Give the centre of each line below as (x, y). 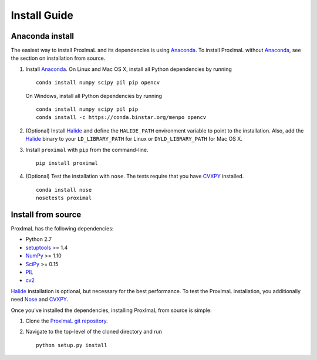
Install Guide (42, 15)
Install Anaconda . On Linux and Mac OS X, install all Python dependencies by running (129, 69)
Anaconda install (43, 36)
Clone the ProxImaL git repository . (67, 321)
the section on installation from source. (58, 58)
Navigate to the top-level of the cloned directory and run (94, 332)
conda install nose (64, 190)
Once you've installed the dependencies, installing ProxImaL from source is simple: (111, 310)
